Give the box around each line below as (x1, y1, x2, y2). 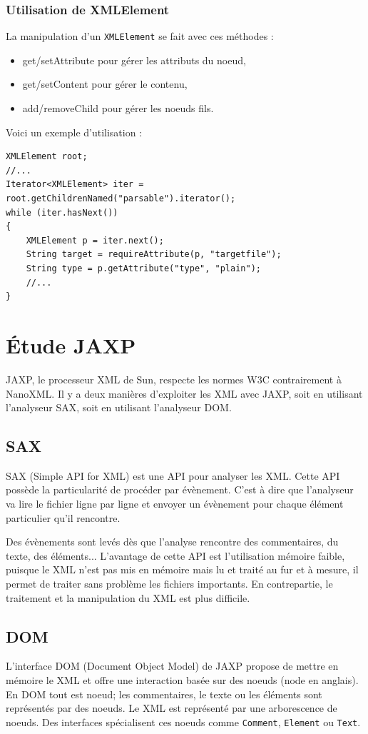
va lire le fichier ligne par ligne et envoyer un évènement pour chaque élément (6, 496, 344, 511)
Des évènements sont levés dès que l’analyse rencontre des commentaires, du (6, 534, 339, 549)
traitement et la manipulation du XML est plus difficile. (6, 590, 250, 605)
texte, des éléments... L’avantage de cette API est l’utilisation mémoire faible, (6, 548, 345, 563)
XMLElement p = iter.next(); (26, 235, 164, 246)
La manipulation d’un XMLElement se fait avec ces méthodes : (6, 29, 274, 44)
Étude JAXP (6, 330, 136, 359)
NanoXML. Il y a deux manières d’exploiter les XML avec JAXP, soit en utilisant (6, 386, 363, 401)
